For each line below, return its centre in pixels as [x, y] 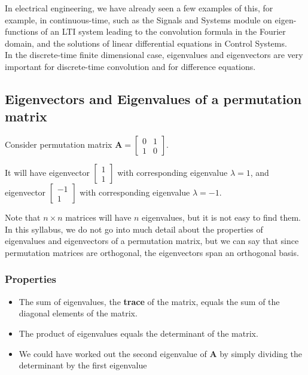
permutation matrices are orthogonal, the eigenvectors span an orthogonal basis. [152, 252]
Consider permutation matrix [59, 144]
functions [22, 31]
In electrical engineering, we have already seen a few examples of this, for [139, 8]
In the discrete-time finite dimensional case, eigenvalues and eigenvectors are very [154, 55]
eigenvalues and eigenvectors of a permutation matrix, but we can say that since [152, 241]
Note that [23, 217]
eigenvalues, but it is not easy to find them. [221, 217]
